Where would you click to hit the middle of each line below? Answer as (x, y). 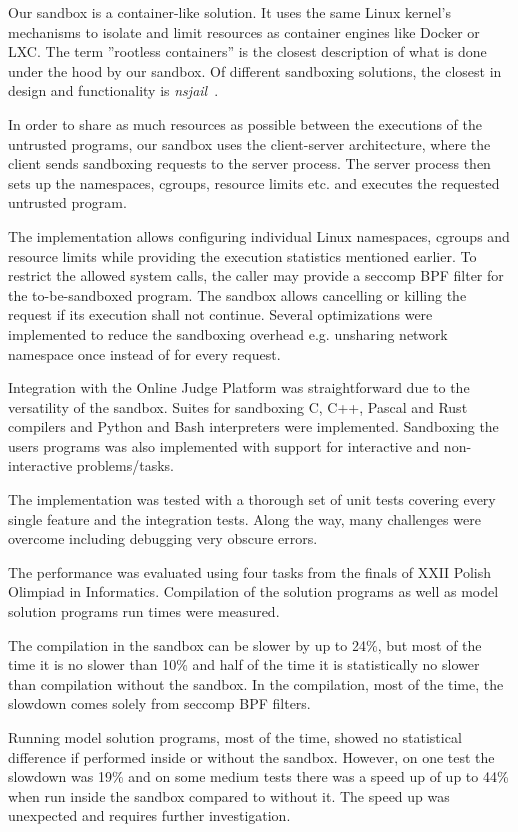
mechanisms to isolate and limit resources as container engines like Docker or (244, 31)
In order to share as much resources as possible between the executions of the (245, 123)
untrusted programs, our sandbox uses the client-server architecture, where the (249, 143)
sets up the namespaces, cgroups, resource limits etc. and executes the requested (254, 182)
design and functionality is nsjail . (113, 90)
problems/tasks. (125, 465)
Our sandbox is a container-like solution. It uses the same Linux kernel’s (230, 12)
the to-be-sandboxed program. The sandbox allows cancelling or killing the (237, 294)
